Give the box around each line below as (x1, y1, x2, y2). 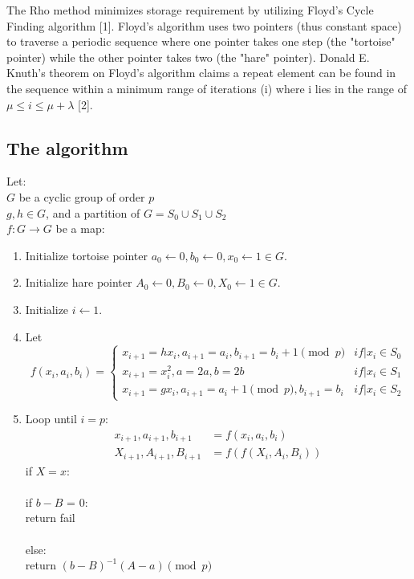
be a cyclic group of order (18, 188, 145, 205)
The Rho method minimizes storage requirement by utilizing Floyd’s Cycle (6, 2, 374, 18)
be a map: (55, 220, 105, 237)
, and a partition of (46, 204, 140, 221)
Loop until (25, 410, 77, 427)
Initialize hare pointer (25, 274, 132, 291)
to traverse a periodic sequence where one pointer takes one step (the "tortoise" (6, 33, 396, 50)
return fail (25, 509, 75, 526)
